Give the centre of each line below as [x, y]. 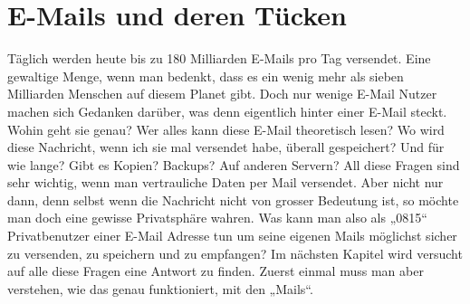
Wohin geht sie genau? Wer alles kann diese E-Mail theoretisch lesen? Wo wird [226, 129]
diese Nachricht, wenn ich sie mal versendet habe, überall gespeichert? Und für [226, 147]
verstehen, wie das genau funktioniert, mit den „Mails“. [160, 288]
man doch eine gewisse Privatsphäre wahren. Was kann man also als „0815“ [217, 218]
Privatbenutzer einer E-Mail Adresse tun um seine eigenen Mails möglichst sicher [232, 236]
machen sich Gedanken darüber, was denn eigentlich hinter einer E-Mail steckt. [227, 111]
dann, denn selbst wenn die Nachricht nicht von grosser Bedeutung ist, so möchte [233, 199]
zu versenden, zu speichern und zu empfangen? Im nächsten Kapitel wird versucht [235, 253]
